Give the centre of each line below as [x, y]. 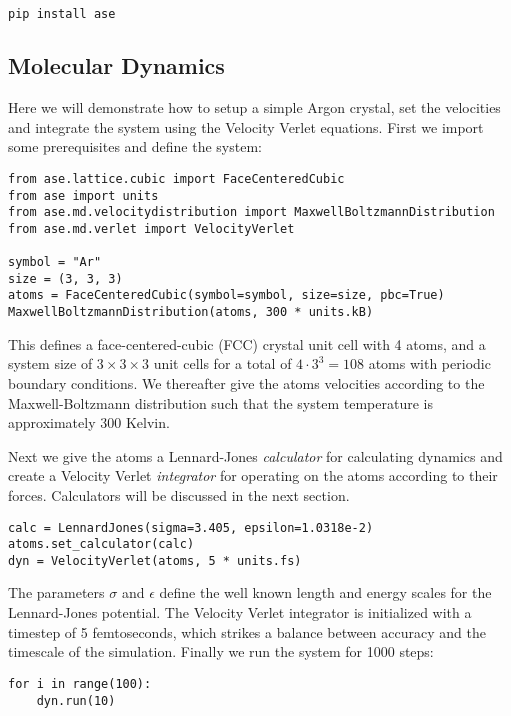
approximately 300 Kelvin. [89, 422]
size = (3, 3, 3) [65, 278]
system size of [50, 363]
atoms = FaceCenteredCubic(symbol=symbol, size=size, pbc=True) [226, 295]
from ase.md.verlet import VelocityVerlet [151, 228]
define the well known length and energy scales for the [325, 592]
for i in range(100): [80, 683]
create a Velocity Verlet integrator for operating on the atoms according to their [253, 475]
